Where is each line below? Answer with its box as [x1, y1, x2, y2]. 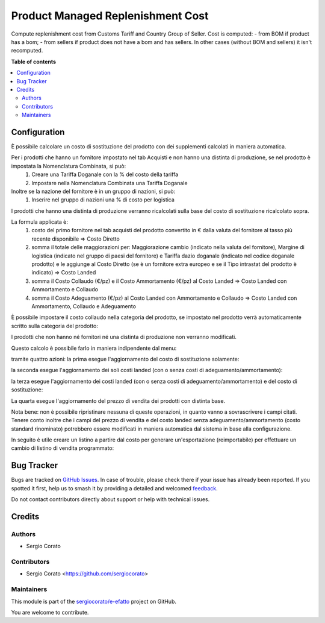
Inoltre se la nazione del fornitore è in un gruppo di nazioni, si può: [11, 188, 176, 195]
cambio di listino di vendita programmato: [11, 444, 114, 452]
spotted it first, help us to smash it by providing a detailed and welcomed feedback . [11, 484, 218, 492]
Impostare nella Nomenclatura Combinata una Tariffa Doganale [31, 179, 188, 186]
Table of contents [11, 58, 57, 65]
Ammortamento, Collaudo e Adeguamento [31, 303, 137, 310]
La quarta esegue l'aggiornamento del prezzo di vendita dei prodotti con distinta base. [11, 397, 226, 404]
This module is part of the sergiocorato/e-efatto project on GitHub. [11, 598, 177, 605]
